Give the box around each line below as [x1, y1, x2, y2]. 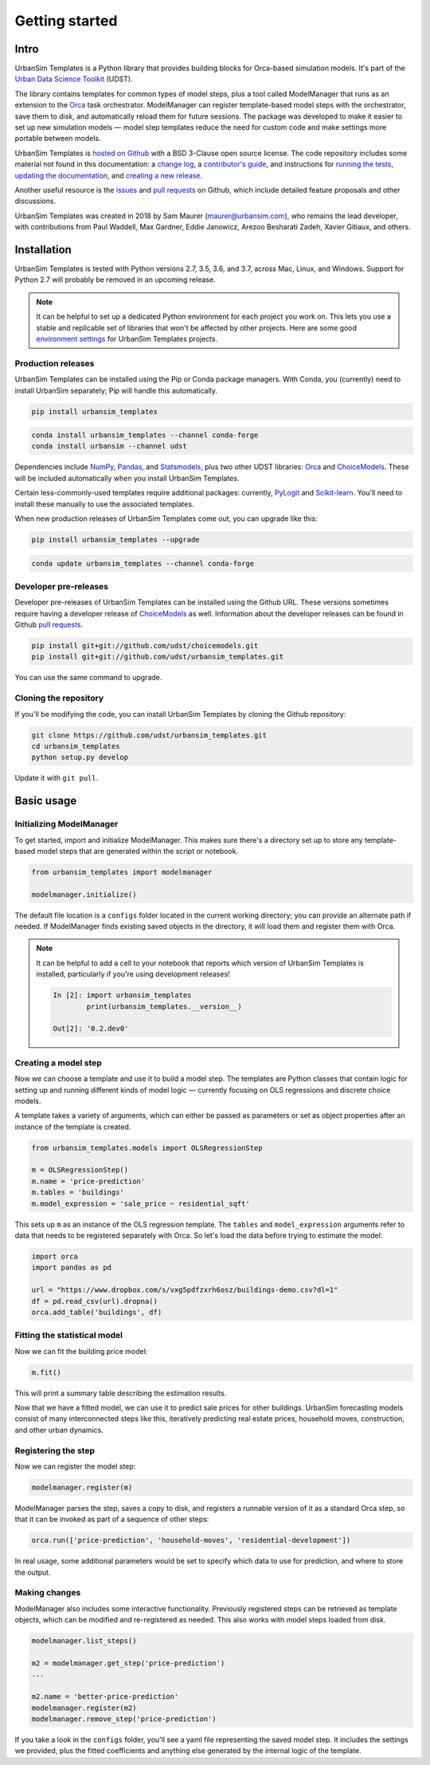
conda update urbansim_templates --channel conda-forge [31, 558, 255, 568]
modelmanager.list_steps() [31, 1637, 137, 1646]
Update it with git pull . [14, 773, 99, 783]
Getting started [14, 12, 118, 29]
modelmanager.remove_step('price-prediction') [31, 1714, 217, 1724]
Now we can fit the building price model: [14, 1346, 148, 1356]
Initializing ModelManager [14, 819, 119, 830]
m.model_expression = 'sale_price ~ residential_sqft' [31, 1199, 250, 1208]
